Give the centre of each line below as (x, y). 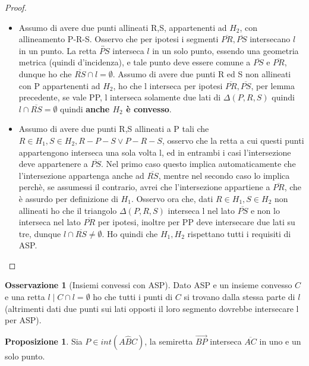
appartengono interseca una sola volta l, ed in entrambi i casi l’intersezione (155, 152)
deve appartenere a (53, 164)
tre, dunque (40, 233)
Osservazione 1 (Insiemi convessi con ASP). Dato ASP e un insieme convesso (149, 285)
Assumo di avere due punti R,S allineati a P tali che (114, 129)
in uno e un (280, 341)
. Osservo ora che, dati (172, 198)
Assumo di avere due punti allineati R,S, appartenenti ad (123, 27)
